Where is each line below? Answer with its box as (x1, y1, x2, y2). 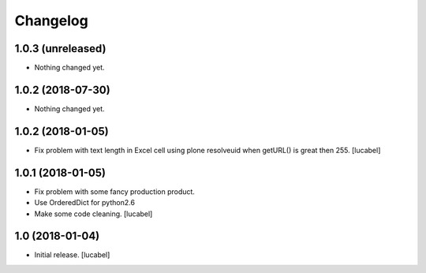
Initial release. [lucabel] (34, 250, 110, 260)
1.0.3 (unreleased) (14, 42, 106, 55)
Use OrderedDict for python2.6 (34, 198, 136, 208)
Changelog (14, 12, 88, 29)
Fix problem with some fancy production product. (34, 186, 195, 196)
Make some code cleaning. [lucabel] (34, 209, 153, 219)
